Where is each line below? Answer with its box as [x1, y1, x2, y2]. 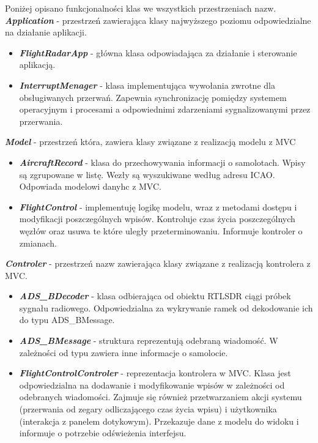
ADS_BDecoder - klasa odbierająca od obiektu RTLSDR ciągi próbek [19, 289, 291, 302]
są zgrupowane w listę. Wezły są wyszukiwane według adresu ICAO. [19, 168, 275, 181]
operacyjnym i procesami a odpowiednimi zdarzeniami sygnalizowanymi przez [19, 103, 311, 116]
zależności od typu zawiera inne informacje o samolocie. [19, 346, 228, 359]
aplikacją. [19, 58, 56, 71]
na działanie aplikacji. [5, 26, 87, 39]
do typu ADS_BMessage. [19, 313, 115, 326]
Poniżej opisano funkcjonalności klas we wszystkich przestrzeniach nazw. [5, 2, 276, 14]
